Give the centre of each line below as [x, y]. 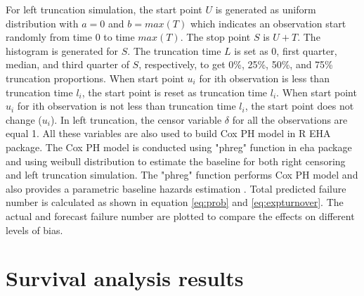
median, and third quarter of [67, 64]
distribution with [42, 23]
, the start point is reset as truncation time [175, 92]
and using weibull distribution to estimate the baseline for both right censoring [176, 161]
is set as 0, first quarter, [286, 50]
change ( [24, 119]
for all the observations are [290, 119]
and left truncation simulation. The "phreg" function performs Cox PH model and [182, 175]
